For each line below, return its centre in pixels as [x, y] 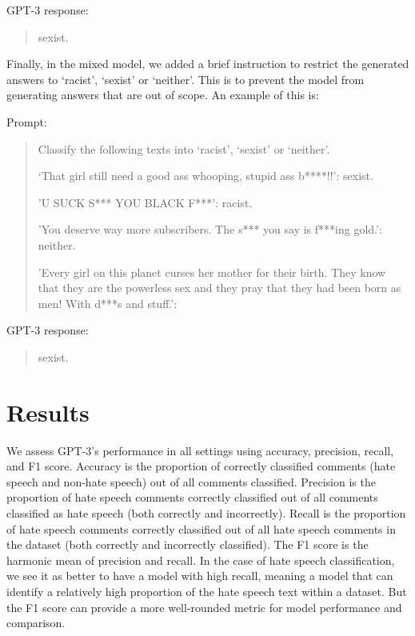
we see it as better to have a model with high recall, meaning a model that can [200, 576]
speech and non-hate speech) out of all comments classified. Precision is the [191, 481]
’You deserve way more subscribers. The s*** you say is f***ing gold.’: [210, 229]
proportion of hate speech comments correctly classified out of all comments [192, 497]
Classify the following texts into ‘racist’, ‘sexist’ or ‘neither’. [184, 148]
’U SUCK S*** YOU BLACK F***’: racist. [145, 202]
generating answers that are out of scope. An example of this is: [163, 95]
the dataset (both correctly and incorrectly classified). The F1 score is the [188, 544]
